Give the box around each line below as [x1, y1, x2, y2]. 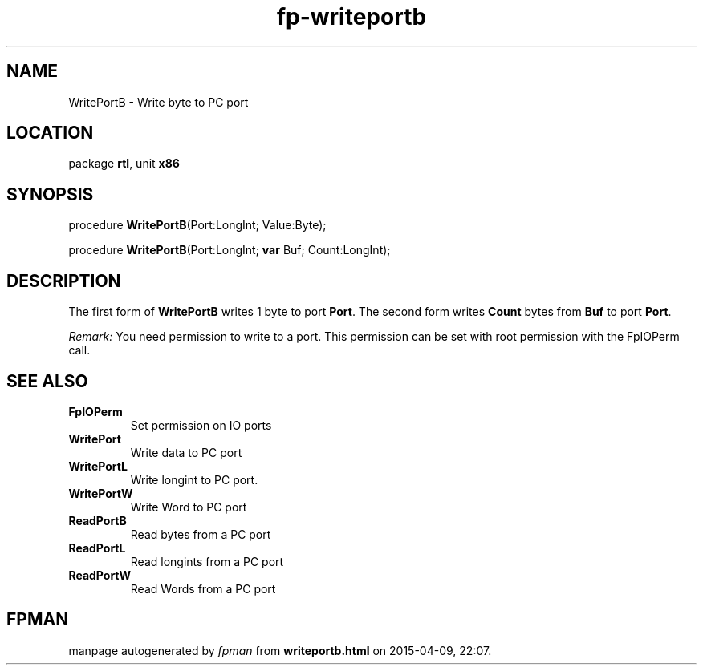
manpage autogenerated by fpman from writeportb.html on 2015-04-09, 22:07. [68, 643, 492, 657]
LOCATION [6, 123, 94, 143]
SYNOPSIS [6, 184, 94, 204]
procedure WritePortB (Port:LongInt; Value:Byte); [68, 218, 327, 232]
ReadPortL [68, 540, 126, 555]
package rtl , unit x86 [68, 156, 180, 171]
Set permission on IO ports [130, 418, 272, 432]
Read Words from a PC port [130, 581, 276, 596]
